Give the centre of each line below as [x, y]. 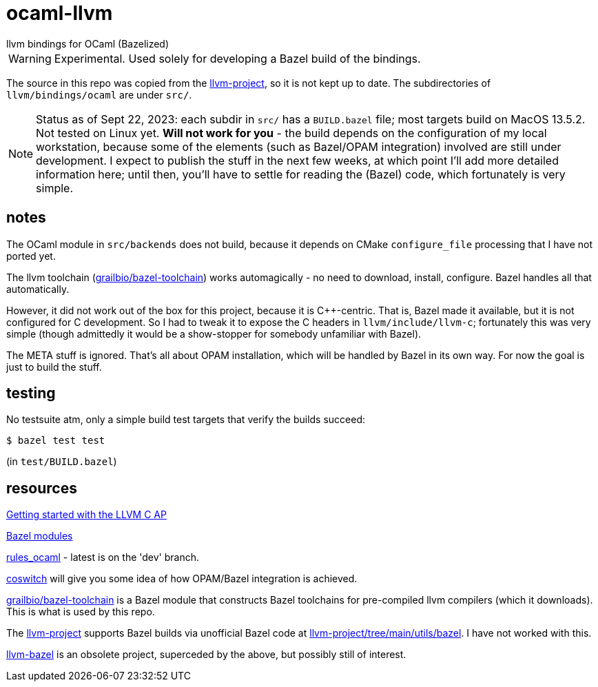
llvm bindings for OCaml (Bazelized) [88, 43]
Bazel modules [40, 536]
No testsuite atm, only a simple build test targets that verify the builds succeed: [186, 420]
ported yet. [31, 256]
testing [31, 393]
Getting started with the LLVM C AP [86, 515]
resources [42, 488]
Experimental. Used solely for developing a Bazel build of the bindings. [237, 58]
